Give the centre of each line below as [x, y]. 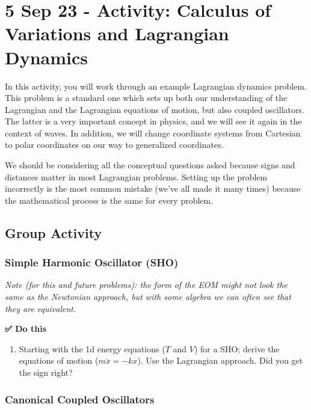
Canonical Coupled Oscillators [80, 399]
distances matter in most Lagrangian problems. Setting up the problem [136, 176]
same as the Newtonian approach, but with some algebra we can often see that [148, 297]
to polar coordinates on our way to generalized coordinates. [114, 145]
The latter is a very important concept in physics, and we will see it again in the [153, 121]
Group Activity [54, 232]
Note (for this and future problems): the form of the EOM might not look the [146, 285]
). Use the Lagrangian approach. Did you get [220, 360]
